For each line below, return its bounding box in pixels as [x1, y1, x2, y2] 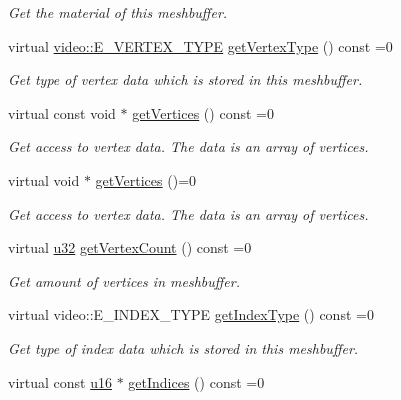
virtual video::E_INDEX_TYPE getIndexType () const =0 [8, 304, 374, 325]
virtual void [8, 169, 80, 190]
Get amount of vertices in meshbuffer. [8, 270, 240, 291]
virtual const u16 [8, 371, 112, 392]
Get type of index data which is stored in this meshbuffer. [8, 337, 359, 358]
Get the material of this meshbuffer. [8, 2, 228, 22]
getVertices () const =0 [132, 102, 274, 123]
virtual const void [8, 102, 116, 123]
